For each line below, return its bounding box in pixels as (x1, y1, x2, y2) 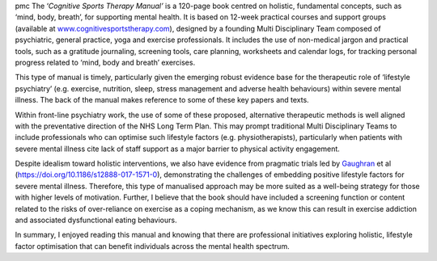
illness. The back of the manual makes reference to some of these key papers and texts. (15, 95, 309, 105)
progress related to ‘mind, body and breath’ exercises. (15, 57, 196, 67)
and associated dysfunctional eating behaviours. (15, 215, 177, 225)
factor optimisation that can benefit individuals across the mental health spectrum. (15, 241, 291, 250)
